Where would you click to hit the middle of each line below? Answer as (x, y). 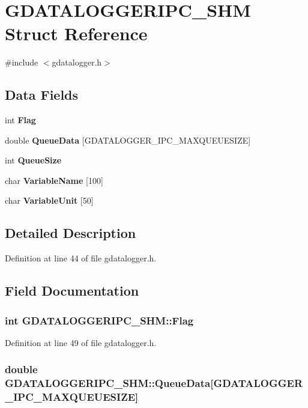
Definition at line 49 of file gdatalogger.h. (81, 342)
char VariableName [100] (54, 180)
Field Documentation (72, 291)
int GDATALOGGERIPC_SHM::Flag (99, 320)
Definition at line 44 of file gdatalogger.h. (81, 258)
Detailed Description (71, 233)
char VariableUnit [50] (49, 200)
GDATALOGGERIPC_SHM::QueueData (108, 383)
